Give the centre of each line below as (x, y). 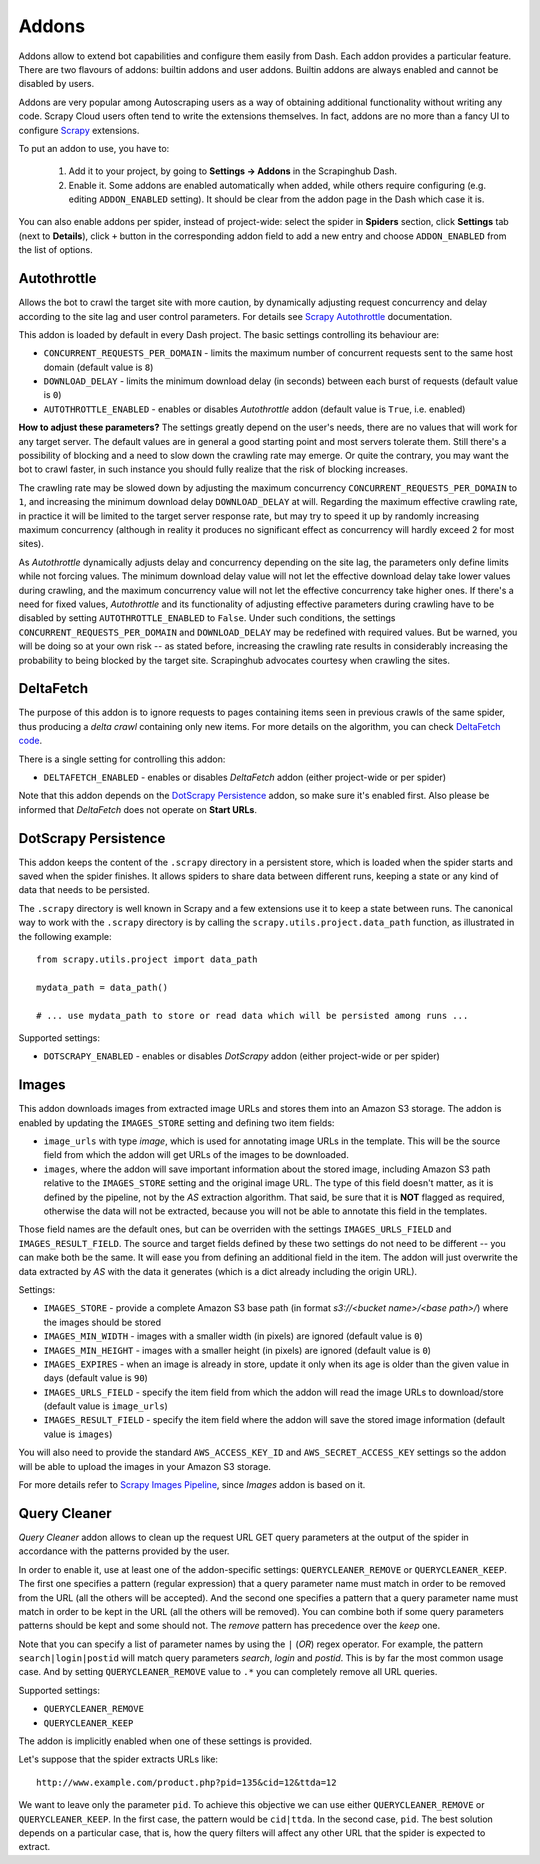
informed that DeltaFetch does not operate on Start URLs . (137, 809)
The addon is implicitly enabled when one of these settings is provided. (165, 1741)
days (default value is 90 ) (96, 1378)
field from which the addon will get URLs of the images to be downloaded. (196, 1155)
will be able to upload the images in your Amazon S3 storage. (145, 1466)
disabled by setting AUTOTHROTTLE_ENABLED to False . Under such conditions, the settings (207, 618)
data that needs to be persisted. (84, 890)
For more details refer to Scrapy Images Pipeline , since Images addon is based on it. (192, 1485)
